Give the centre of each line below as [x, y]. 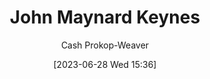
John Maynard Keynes [105, 17]
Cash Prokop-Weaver [105, 45]
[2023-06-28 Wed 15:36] [105, 64]
